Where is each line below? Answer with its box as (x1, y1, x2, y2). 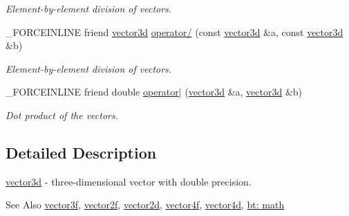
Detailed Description (6, 141, 157, 163)
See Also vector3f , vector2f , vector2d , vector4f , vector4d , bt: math (6, 197, 285, 212)
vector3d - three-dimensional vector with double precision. (6, 174, 252, 188)
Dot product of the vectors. (6, 107, 119, 122)
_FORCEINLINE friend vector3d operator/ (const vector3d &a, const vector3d (6, 24, 343, 39)
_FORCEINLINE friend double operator (6, 84, 179, 99)
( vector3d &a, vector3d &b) (185, 84, 303, 99)
